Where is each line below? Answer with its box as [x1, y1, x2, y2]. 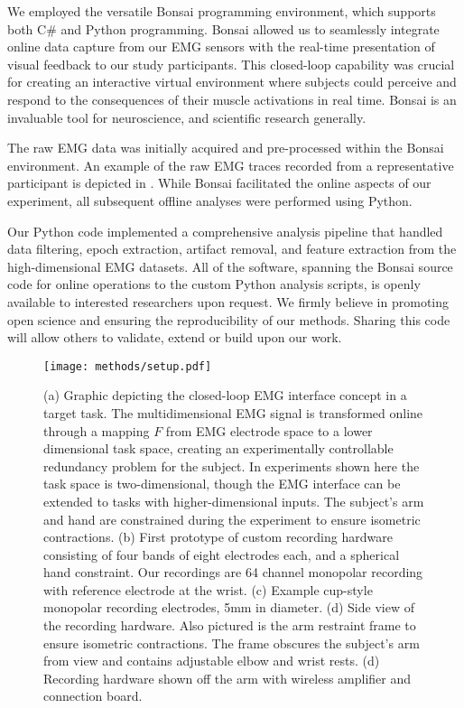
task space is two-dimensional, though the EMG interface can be [43, 474, 401, 493]
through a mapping [43, 421, 150, 440]
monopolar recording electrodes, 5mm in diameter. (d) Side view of [43, 598, 414, 617]
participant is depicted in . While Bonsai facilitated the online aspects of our [7, 173, 432, 192]
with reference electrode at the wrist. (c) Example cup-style [43, 580, 373, 599]
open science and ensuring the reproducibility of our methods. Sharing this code [7, 310, 450, 329]
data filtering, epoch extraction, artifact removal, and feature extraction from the [7, 239, 457, 258]
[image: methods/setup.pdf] [43, 359, 212, 373]
